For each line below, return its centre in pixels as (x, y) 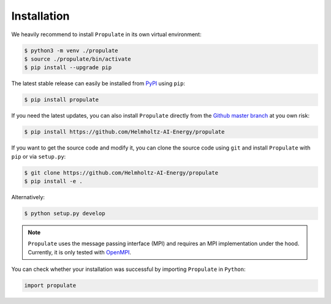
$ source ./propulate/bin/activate (78, 59)
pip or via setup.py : (39, 156)
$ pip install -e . (53, 181)
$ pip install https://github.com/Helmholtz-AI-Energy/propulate (124, 132)
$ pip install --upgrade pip (68, 68)
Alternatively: (28, 197)
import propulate (50, 286)
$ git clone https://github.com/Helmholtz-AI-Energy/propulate (121, 173)
